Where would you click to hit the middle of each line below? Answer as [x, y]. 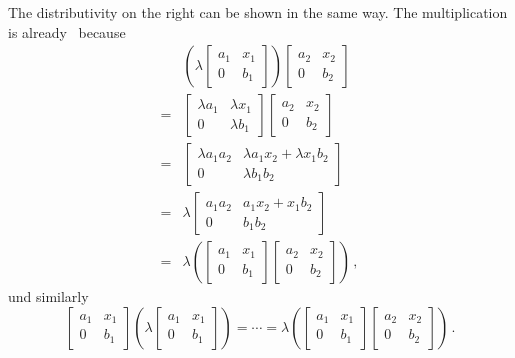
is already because [67, 31]
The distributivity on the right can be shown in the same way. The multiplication [258, 12]
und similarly [48, 296]
